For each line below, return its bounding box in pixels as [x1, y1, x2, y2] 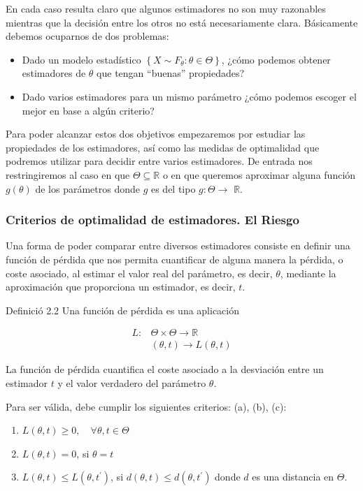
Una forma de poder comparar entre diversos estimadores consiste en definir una [6, 238, 350, 253]
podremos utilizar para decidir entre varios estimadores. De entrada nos [6, 154, 313, 168]
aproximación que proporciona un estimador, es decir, [6, 279, 236, 294]
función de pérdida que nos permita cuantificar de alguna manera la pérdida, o [6, 251, 343, 266]
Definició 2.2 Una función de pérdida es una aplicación [6, 302, 240, 317]
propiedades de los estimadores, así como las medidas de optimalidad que [6, 140, 320, 154]
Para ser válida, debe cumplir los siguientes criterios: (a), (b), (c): [6, 399, 287, 413]
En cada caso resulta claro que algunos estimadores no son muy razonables [6, 1, 326, 15]
